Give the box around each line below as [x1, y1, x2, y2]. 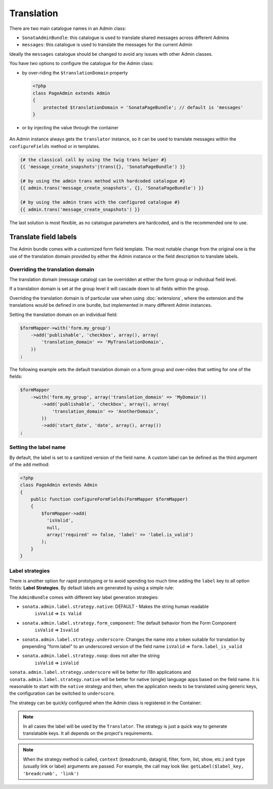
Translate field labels [9, 233, 77, 241]
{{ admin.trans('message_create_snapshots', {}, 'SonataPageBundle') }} [20, 185, 204, 191]
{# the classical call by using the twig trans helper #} [20, 157, 167, 162]
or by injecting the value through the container [22, 125, 119, 131]
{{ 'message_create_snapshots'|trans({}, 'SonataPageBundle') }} [20, 164, 186, 170]
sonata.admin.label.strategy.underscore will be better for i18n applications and [9, 669, 192, 675]
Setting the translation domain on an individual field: [9, 311, 118, 317]
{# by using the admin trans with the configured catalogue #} [20, 199, 180, 205]
